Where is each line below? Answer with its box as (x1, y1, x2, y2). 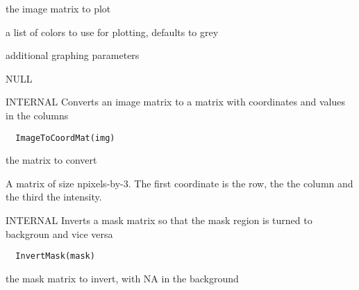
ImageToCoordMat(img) (15, 133, 115, 143)
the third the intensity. (6, 189, 102, 204)
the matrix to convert (6, 153, 97, 167)
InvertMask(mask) (15, 251, 95, 262)
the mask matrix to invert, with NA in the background (6, 271, 239, 285)
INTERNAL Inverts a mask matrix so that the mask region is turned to (6, 213, 312, 227)
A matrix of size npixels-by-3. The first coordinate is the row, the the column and (6, 176, 353, 190)
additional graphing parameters (6, 48, 140, 62)
